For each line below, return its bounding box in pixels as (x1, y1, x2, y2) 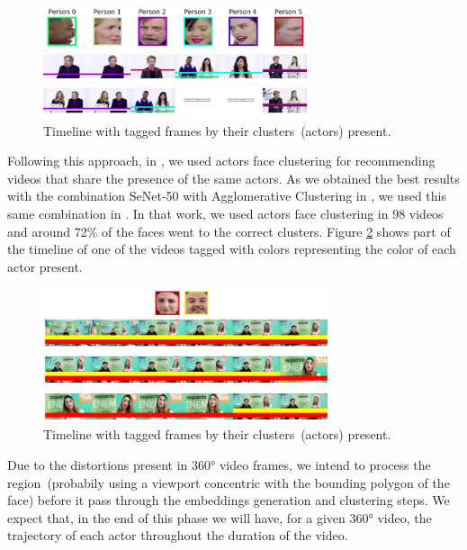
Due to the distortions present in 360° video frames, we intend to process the (7, 455, 431, 474)
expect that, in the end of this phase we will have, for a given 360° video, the (7, 508, 432, 527)
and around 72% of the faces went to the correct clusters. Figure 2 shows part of (7, 221, 451, 240)
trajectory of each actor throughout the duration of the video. (7, 526, 348, 545)
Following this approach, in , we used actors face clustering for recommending (7, 151, 436, 170)
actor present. (7, 257, 83, 275)
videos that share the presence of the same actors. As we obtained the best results (7, 168, 460, 187)
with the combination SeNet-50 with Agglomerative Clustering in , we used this (7, 186, 446, 205)
